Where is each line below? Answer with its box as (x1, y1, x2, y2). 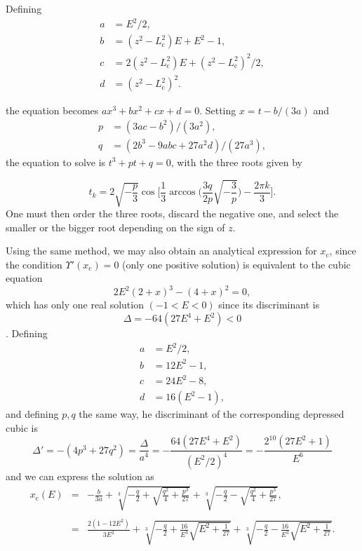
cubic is (6, 420, 38, 435)
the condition (6, 257, 62, 271)
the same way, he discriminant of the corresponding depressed (79, 407, 344, 421)
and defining (6, 407, 59, 421)
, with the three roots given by (170, 154, 302, 169)
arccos (169, 187, 196, 198)
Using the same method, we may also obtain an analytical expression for (6, 243, 317, 258)
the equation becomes (6, 103, 99, 118)
